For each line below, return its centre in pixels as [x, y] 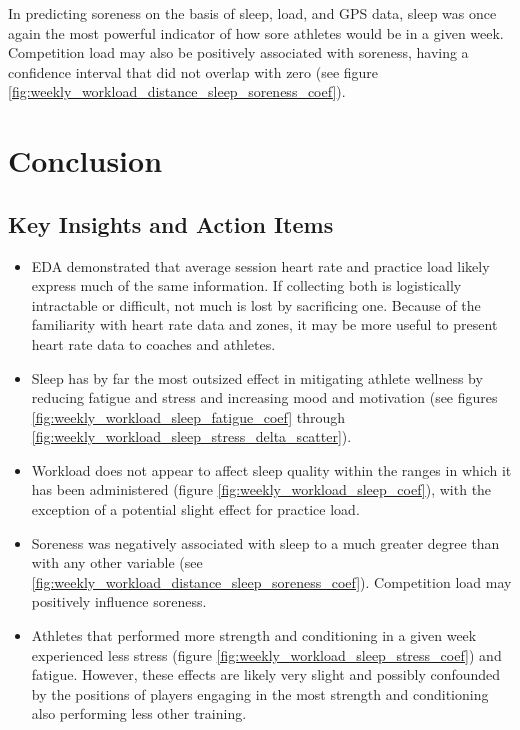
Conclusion [85, 160]
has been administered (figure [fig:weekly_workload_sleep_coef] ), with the [261, 489]
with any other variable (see [117, 562]
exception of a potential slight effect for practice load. [195, 509]
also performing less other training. [139, 713]
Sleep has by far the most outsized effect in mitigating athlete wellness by [257, 377]
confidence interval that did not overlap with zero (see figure [193, 71]
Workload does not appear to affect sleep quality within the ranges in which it [271, 469]
